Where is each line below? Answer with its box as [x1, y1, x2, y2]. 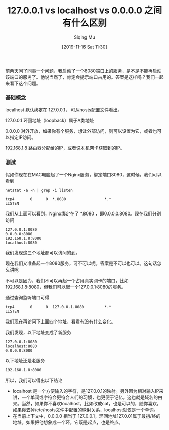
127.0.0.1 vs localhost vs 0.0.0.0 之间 [7, 5, 162, 16]
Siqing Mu [73, 34, 96, 40]
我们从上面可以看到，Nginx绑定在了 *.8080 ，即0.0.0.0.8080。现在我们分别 [5, 210, 161, 217]
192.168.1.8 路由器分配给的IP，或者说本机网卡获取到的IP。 [5, 145, 125, 151]
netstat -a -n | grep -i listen [5, 188, 73, 193]
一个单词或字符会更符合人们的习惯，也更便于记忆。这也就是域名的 [21, 394, 158, 400]
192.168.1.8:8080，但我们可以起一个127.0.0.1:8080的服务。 [5, 284, 126, 290]
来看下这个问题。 [5, 80, 41, 86]
